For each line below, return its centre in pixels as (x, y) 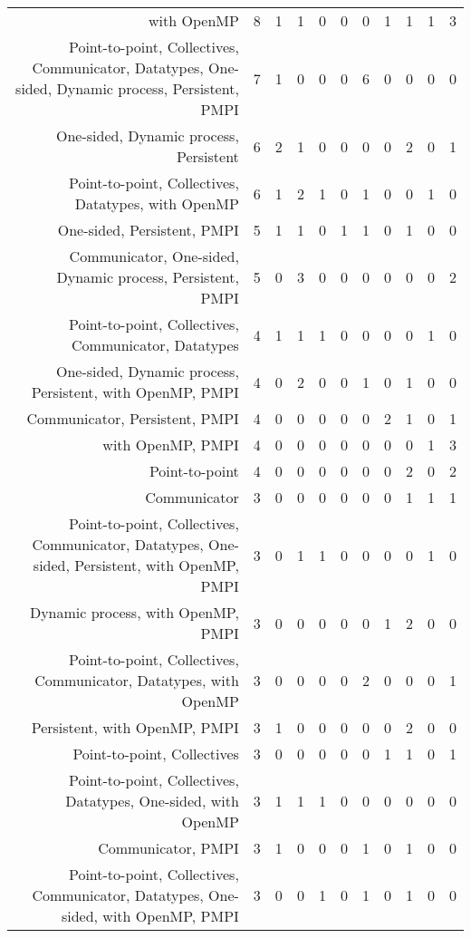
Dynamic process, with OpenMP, (134, 612)
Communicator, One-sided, (154, 256)
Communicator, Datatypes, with (137, 680)
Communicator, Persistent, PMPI (133, 418)
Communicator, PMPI (168, 848)
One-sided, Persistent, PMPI (148, 230)
